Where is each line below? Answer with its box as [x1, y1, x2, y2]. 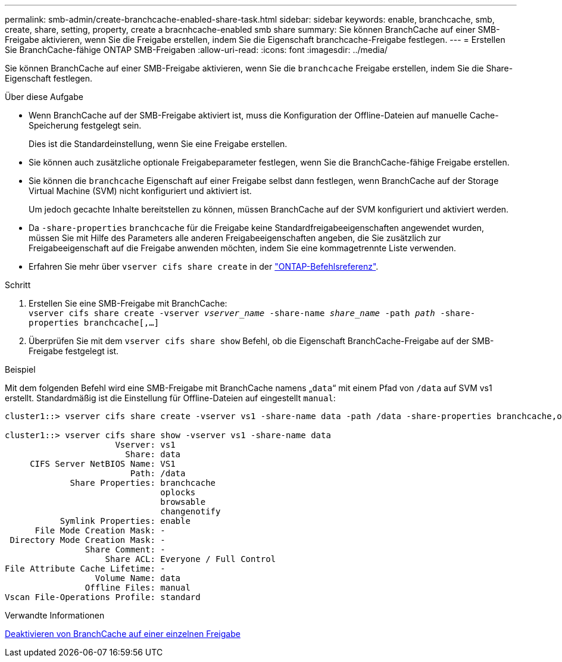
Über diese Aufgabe [5, 92, 83, 102]
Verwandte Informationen [5, 610, 105, 620]
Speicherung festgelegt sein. [29, 120, 142, 130]
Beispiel [5, 364, 36, 374]
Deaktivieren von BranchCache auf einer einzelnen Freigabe [5, 629, 241, 639]
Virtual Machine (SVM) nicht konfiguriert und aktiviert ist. [29, 186, 252, 196]
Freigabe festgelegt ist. [29, 346, 119, 356]
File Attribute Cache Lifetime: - [5, 564, 166, 573]
